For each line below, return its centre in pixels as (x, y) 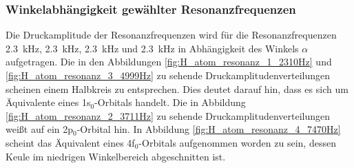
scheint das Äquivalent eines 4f (70, 142)
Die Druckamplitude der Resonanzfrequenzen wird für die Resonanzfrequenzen (171, 35)
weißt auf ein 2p (39, 129)
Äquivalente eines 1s (48, 102)
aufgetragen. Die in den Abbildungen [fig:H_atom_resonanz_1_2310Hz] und (169, 62)
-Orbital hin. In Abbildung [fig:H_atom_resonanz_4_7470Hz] (209, 129)
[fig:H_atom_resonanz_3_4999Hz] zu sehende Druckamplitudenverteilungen (168, 75)
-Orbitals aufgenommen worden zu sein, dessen (237, 142)
